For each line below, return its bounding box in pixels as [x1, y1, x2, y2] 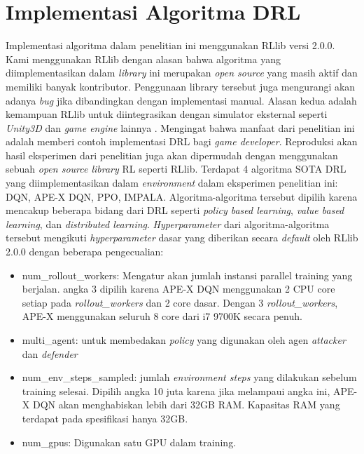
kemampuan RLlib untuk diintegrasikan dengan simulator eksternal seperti [6, 107, 328, 121]
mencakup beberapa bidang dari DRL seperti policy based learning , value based [6, 203, 344, 218]
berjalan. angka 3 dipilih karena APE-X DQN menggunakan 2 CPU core [22, 281, 335, 296]
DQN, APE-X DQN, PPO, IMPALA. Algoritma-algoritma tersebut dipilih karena [6, 189, 358, 203]
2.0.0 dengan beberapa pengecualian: [6, 244, 164, 259]
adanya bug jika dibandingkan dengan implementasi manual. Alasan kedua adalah [6, 93, 357, 107]
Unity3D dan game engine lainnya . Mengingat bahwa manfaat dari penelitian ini [6, 120, 355, 135]
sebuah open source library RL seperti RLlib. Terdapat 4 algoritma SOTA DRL [6, 161, 346, 176]
